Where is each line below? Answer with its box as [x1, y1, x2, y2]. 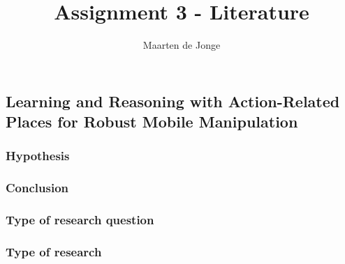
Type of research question [6, 211, 154, 228]
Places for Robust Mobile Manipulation [6, 111, 298, 132]
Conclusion [6, 179, 68, 196]
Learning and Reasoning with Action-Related [6, 90, 340, 111]
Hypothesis [6, 147, 70, 164]
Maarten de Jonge [142, 38, 221, 52]
